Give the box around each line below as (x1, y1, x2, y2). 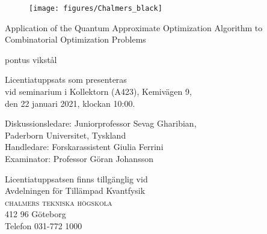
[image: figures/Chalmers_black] (29, 4, 162, 13)
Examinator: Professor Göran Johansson (5, 152, 153, 164)
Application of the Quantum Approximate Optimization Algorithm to (5, 21, 263, 34)
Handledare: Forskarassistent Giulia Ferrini (5, 140, 164, 153)
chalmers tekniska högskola (5, 196, 112, 208)
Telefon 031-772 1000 (5, 219, 82, 232)
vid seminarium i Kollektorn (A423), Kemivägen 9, (5, 85, 192, 98)
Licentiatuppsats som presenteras (5, 73, 127, 86)
